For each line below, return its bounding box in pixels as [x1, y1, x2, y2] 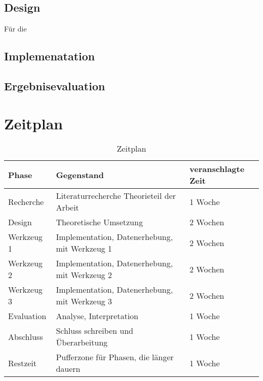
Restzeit [8, 357, 37, 369]
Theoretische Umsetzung [56, 216, 143, 228]
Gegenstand [56, 168, 104, 181]
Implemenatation [4, 48, 95, 64]
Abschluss [8, 330, 43, 342]
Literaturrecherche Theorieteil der [56, 190, 176, 202]
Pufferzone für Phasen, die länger [56, 351, 174, 363]
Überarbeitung [56, 336, 108, 349]
